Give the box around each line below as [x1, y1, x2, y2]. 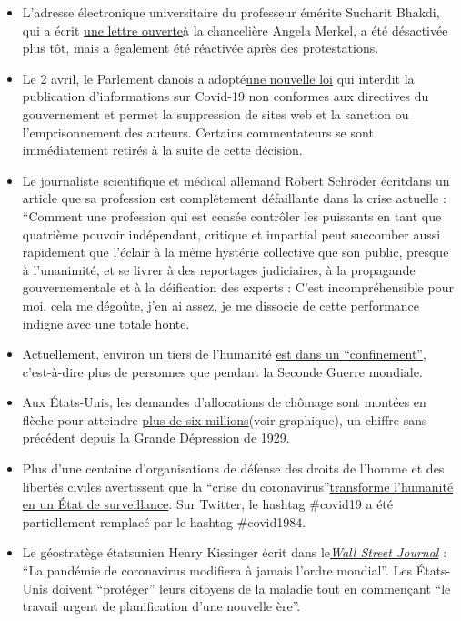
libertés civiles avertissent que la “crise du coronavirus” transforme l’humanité [22, 476, 454, 495]
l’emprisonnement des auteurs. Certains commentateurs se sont [22, 122, 374, 141]
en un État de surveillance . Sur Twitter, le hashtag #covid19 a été [22, 494, 394, 514]
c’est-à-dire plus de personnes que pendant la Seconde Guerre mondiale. [22, 361, 423, 381]
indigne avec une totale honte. [22, 313, 190, 332]
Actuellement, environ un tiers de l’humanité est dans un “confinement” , [22, 344, 426, 363]
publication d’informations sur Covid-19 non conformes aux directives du [22, 87, 429, 106]
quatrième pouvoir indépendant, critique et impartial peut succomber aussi [22, 224, 441, 243]
